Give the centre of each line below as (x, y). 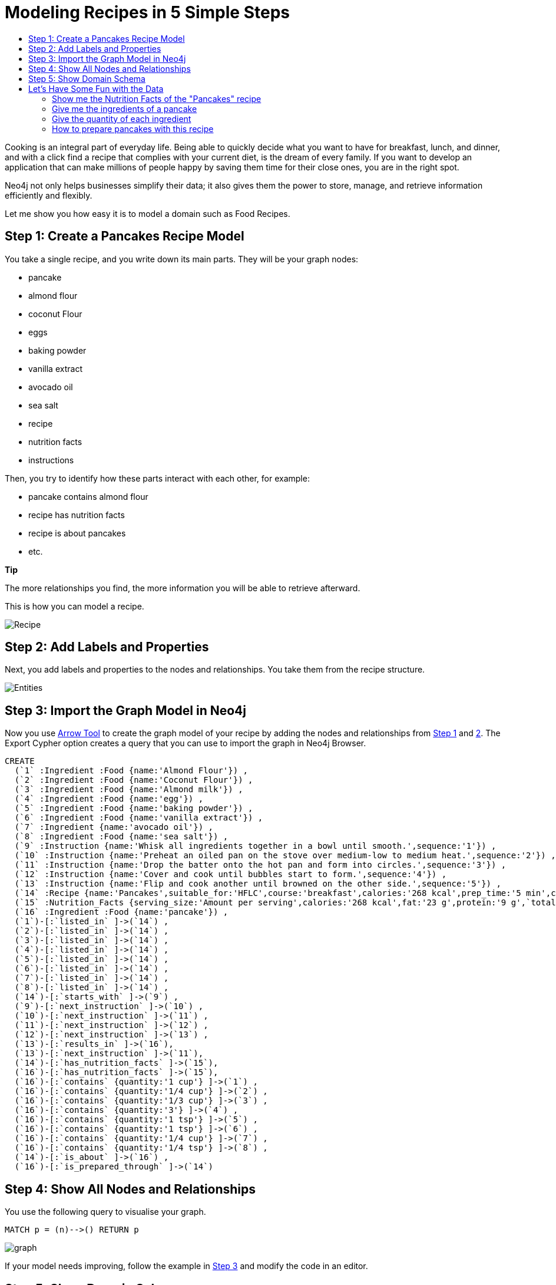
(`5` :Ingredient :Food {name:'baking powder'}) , (134, 808)
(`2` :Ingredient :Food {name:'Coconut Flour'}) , (134, 780)
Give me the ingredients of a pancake (125, 108)
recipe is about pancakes (77, 533)
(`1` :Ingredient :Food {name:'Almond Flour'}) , (131, 771)
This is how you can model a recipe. (75, 606)
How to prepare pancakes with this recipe (133, 128)
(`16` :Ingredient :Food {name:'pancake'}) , (121, 912)
